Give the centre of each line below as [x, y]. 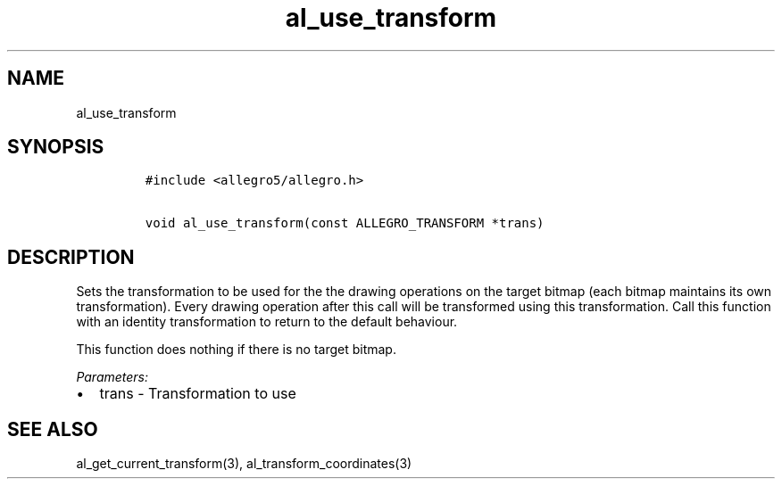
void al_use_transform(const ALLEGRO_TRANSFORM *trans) [345, 223]
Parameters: [112, 377]
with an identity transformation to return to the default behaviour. [267, 322]
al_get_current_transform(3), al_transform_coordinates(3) [244, 464]
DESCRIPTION [71, 257]
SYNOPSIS [56, 147]
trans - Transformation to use [198, 394]
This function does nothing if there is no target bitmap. [236, 350]
